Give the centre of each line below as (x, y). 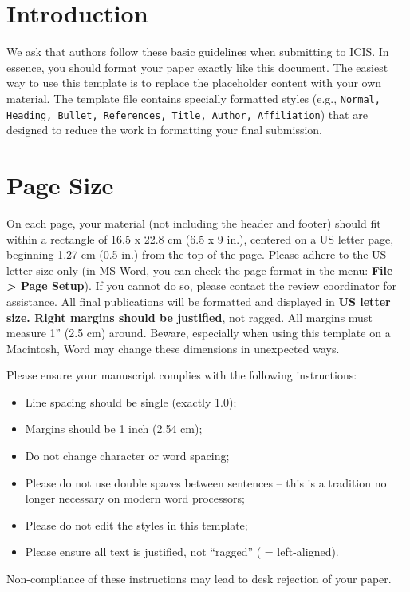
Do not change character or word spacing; (127, 456)
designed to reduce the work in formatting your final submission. (164, 130)
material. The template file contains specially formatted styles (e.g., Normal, (193, 98)
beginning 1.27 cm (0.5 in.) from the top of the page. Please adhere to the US (197, 254)
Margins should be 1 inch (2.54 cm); (114, 429)
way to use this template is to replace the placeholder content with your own (194, 83)
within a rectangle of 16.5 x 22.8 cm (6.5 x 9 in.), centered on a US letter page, (200, 238)
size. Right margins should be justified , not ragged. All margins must (189, 317)
